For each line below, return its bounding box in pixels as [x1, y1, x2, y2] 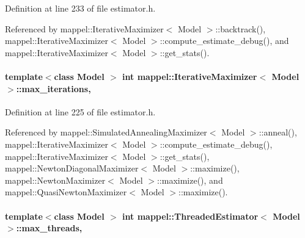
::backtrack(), [215, 22, 266, 35]
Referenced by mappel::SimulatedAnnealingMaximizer [5, 126, 207, 139]
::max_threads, [16, 222, 83, 234]
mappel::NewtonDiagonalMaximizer [5, 162, 139, 175]
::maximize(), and [156, 173, 223, 186]
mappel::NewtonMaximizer [5, 173, 106, 186]
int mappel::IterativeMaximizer [122, 70, 257, 82]
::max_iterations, [16, 82, 91, 95]
